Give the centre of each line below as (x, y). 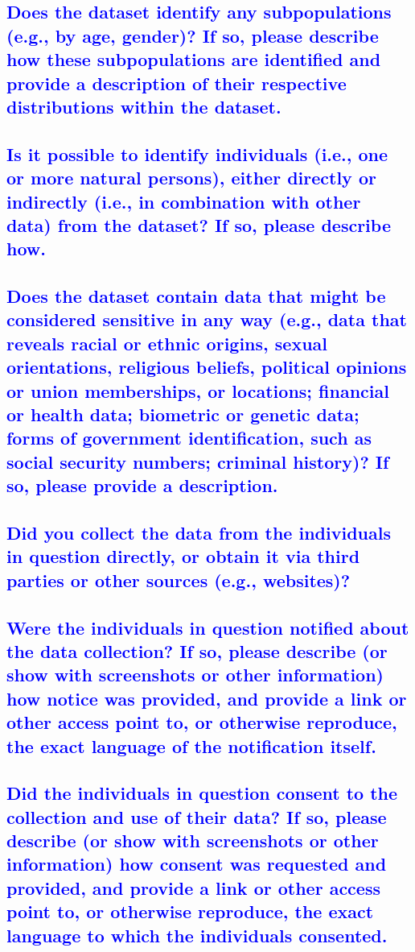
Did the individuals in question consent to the (202, 793)
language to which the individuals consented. (197, 935)
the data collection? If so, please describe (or (197, 650)
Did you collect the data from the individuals (199, 532)
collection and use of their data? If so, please (197, 816)
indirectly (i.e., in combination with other (184, 201)
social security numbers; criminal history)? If (198, 461)
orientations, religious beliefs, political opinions (207, 367)
